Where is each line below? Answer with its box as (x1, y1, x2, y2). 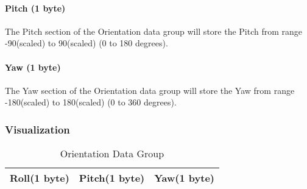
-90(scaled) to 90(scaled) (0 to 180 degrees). (5, 37, 168, 49)
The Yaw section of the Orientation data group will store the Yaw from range (5, 84, 295, 96)
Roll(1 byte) (10, 171, 69, 185)
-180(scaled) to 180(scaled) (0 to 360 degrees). (5, 96, 177, 109)
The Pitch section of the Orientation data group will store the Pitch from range (5, 24, 303, 37)
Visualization (5, 121, 70, 137)
